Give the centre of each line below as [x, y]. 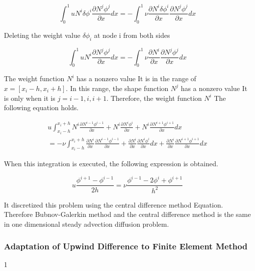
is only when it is [30, 98]
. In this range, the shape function [117, 88]
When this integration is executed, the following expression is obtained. [111, 164]
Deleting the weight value [42, 35]
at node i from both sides [132, 35]
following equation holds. [41, 107]
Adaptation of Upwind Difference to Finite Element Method [126, 246]
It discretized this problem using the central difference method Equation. [114, 204]
